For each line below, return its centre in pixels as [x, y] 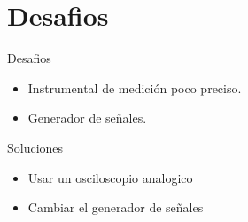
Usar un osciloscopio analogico [110, 177]
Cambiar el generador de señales [116, 207]
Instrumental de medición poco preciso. [135, 87]
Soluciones [35, 147]
